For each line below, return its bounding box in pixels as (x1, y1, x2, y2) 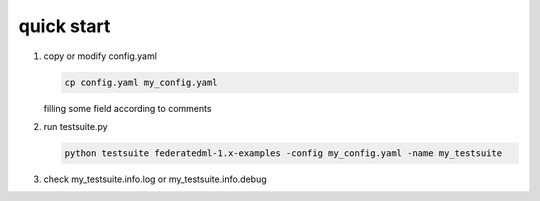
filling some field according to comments (43, 102, 212, 114)
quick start (18, 15, 111, 37)
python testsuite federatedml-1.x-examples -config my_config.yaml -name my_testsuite (64, 147, 503, 159)
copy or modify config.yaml (43, 50, 157, 62)
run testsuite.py (43, 120, 109, 132)
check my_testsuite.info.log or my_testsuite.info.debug (43, 173, 267, 185)
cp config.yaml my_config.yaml (64, 76, 219, 88)
